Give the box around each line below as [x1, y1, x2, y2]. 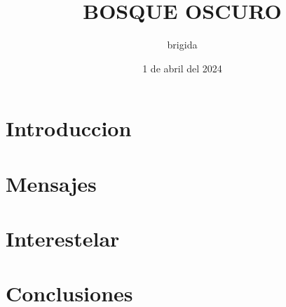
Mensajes [6, 169, 97, 197]
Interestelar [6, 224, 120, 253]
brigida [167, 37, 198, 52]
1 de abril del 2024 [142, 60, 222, 75]
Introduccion [6, 114, 132, 143]
